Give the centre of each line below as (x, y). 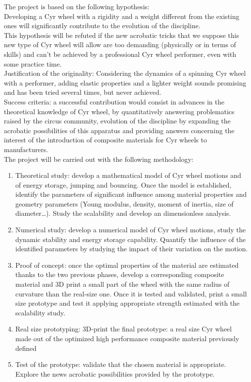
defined (26, 348)
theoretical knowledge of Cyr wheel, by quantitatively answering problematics (119, 111)
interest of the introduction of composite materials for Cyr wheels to (105, 140)
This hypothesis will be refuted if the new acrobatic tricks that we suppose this (122, 35)
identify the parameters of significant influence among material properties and (131, 194)
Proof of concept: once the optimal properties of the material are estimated (127, 265)
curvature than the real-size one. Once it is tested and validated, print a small (131, 293)
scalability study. (40, 312)
